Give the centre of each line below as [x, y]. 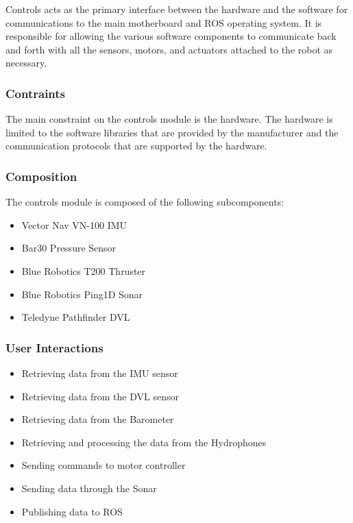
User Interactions [54, 347]
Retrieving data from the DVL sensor [100, 396]
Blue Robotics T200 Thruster [84, 270]
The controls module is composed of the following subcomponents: [145, 202]
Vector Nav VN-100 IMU [74, 224]
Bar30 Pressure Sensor [69, 248]
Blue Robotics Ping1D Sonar [82, 294]
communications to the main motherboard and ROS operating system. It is [164, 22]
